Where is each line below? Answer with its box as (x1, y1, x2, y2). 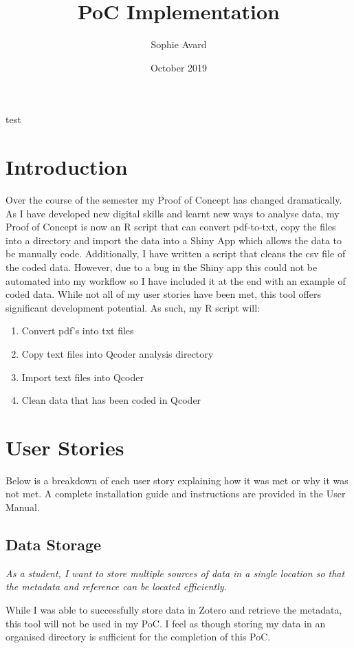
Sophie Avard (151, 37, 207, 52)
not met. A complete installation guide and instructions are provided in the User (5, 486, 346, 501)
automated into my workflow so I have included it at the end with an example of (5, 273, 346, 288)
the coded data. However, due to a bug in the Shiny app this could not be (5, 260, 318, 274)
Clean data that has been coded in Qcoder (21, 393, 201, 407)
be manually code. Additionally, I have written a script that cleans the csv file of (5, 246, 346, 261)
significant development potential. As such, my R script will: (5, 300, 260, 314)
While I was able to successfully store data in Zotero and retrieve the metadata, (5, 603, 342, 617)
